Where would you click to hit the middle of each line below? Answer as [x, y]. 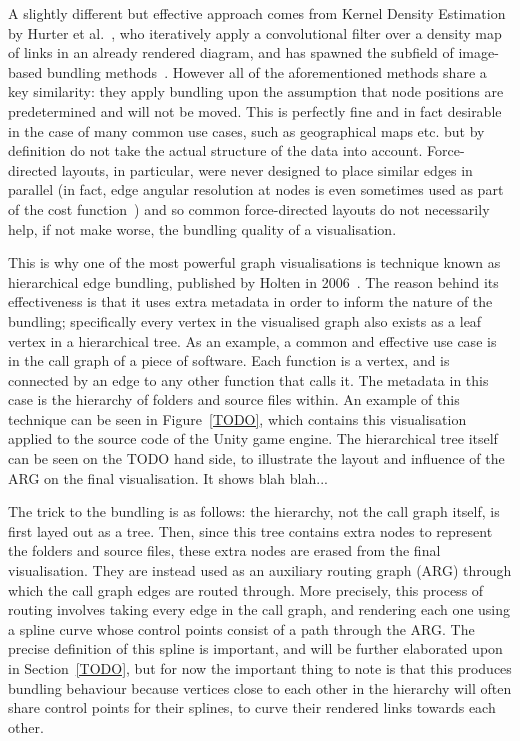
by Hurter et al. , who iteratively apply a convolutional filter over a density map [255, 32]
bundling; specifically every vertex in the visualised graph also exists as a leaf [245, 320]
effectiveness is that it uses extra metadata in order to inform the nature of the [250, 301]
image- [478, 52]
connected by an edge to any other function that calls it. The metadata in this [248, 379]
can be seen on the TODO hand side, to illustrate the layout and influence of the [256, 458]
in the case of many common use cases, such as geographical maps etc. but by [246, 130]
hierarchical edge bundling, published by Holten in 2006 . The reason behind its [253, 281]
